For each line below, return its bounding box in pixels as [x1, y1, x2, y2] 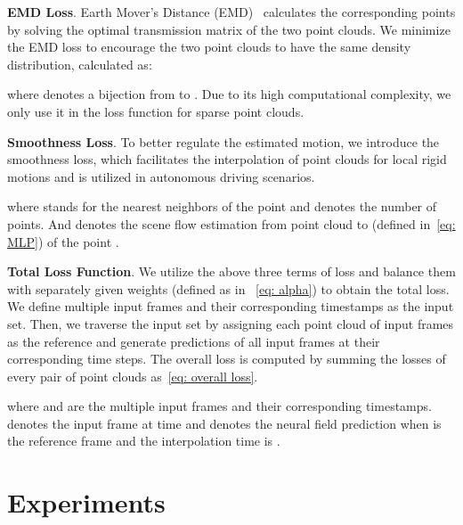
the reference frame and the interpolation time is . [7, 431, 280, 450]
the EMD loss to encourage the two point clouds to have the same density [7, 37, 411, 56]
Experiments [7, 484, 166, 521]
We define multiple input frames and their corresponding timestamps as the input [7, 297, 454, 316]
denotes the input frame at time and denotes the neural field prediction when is [7, 414, 442, 432]
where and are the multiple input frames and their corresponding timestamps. [7, 397, 432, 415]
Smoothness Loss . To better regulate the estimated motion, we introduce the [7, 132, 440, 151]
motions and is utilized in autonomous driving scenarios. [7, 167, 315, 185]
